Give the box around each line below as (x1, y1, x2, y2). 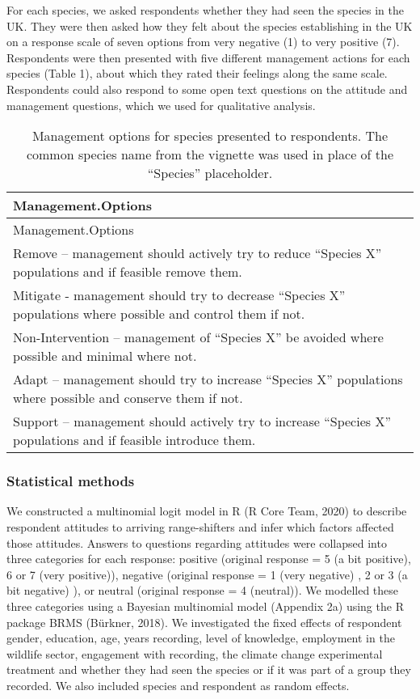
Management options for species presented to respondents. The (31, 126, 388, 146)
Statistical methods (6, 471, 135, 491)
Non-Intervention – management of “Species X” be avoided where (13, 328, 384, 347)
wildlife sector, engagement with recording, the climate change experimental (6, 645, 383, 662)
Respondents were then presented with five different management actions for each (6, 49, 410, 66)
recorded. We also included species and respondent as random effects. (6, 676, 350, 693)
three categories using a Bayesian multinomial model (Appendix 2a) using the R (6, 597, 404, 614)
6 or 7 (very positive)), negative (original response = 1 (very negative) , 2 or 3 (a (6, 566, 408, 582)
